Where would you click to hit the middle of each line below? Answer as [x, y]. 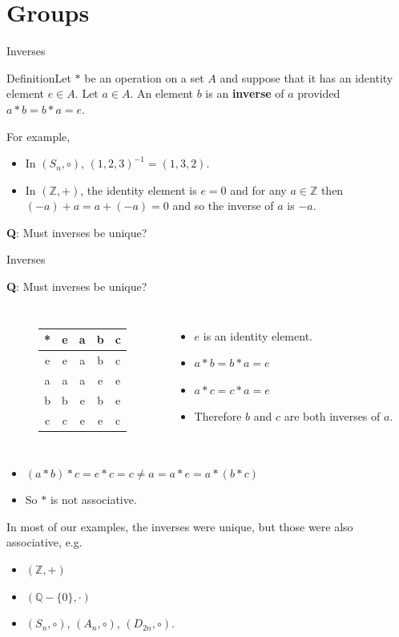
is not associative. [93, 500]
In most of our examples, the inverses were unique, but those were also [180, 526]
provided [319, 93]
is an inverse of [245, 93]
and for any [258, 189]
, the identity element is [139, 189]
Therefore [218, 416]
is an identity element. [258, 335]
